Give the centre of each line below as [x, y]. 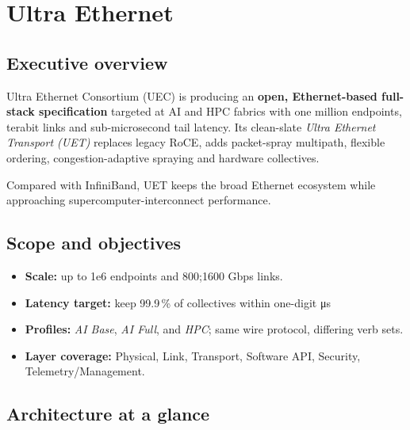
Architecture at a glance [108, 414]
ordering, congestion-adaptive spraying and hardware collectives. [163, 157]
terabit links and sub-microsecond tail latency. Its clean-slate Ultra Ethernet [191, 126]
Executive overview [87, 62]
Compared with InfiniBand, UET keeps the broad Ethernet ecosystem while [191, 184]
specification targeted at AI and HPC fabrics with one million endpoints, [220, 111]
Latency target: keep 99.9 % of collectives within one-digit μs [178, 302]
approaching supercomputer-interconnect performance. [139, 200]
